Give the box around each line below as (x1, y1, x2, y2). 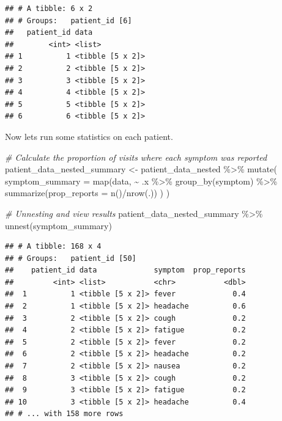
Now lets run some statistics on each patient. (5, 130, 173, 142)
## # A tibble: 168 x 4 (5, 242, 102, 251)
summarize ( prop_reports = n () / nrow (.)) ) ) (5, 186, 170, 199)
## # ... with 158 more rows (5, 409, 124, 419)
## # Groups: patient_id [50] (5, 254, 136, 263)
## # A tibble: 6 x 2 (5, 4, 93, 13)
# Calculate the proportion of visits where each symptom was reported (5, 150, 267, 163)
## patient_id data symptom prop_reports (5, 266, 246, 275)
